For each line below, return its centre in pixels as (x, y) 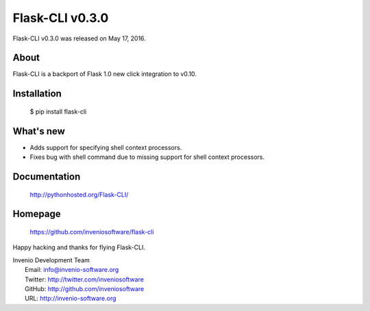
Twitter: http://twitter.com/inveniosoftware (84, 279)
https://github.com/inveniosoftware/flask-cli (92, 232)
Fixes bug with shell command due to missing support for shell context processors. (147, 157)
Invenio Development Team (51, 260)
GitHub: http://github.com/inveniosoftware (85, 288)
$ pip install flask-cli (58, 111)
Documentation (47, 176)
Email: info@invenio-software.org (72, 270)
